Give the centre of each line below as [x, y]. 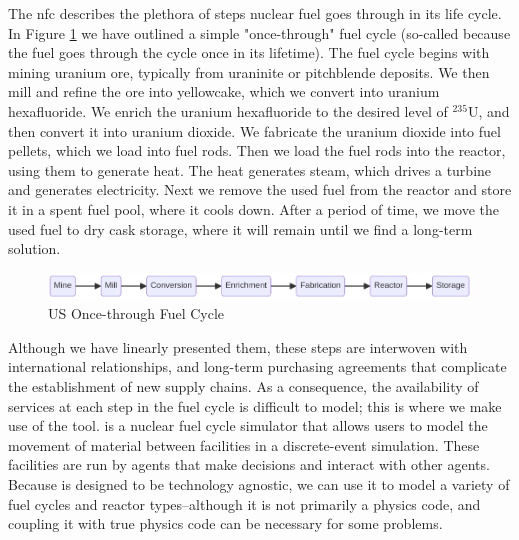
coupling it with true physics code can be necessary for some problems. [225, 523]
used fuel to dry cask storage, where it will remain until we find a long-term [240, 228]
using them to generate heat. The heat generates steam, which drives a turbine [250, 169]
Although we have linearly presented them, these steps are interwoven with [238, 346]
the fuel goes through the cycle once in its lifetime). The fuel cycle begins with [249, 52]
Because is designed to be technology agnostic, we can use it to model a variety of [259, 484]
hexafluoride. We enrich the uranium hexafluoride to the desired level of [228, 110]
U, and [488, 110]
